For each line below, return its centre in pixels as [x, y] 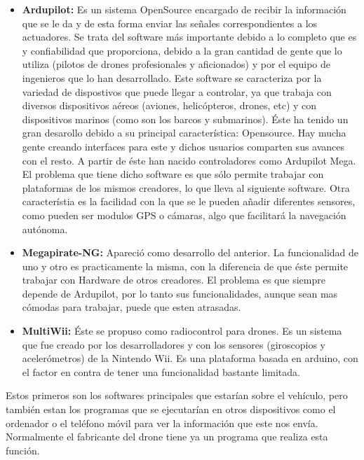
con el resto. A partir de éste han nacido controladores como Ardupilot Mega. [189, 160]
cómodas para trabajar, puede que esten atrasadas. [132, 307]
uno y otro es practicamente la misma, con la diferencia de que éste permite [185, 266]
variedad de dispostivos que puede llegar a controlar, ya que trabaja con [177, 91]
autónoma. [45, 229]
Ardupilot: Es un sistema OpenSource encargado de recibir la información [184, 9]
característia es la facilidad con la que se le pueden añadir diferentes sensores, [189, 201]
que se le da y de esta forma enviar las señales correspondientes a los [170, 23]
